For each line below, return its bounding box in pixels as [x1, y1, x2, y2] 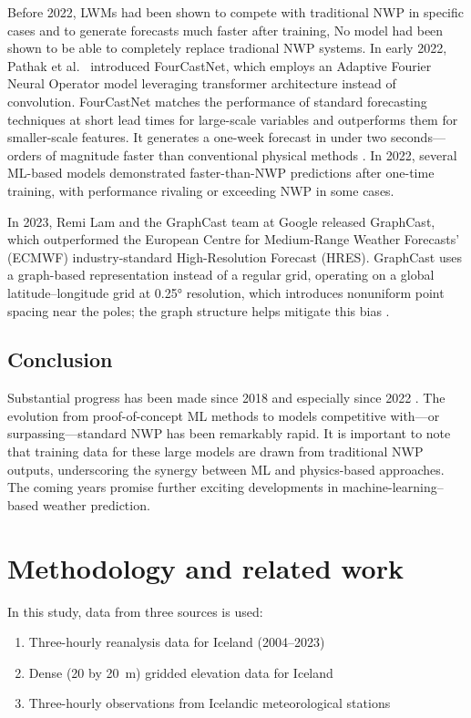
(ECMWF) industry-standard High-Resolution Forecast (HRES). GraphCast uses [7, 247, 463, 266]
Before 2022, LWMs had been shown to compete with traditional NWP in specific [7, 3, 465, 21]
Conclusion [7, 345, 113, 374]
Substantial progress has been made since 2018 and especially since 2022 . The [7, 388, 445, 407]
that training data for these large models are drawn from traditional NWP [7, 442, 424, 461]
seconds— [390, 128, 445, 147]
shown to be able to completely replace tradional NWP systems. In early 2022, [7, 38, 447, 57]
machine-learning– [342, 477, 444, 497]
